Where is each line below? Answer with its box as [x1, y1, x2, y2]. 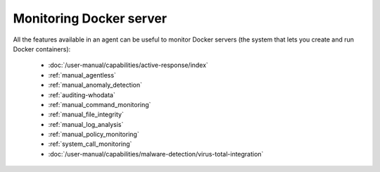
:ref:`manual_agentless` [48, 70, 116, 79]
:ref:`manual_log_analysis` [48, 120, 124, 128]
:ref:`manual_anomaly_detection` [48, 81, 143, 90]
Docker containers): [13, 44, 71, 53]
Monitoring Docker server [13, 11, 167, 26]
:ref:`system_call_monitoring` [48, 140, 132, 148]
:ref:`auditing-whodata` [48, 90, 115, 99]
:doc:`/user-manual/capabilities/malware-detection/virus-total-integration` [48, 149, 264, 158]
